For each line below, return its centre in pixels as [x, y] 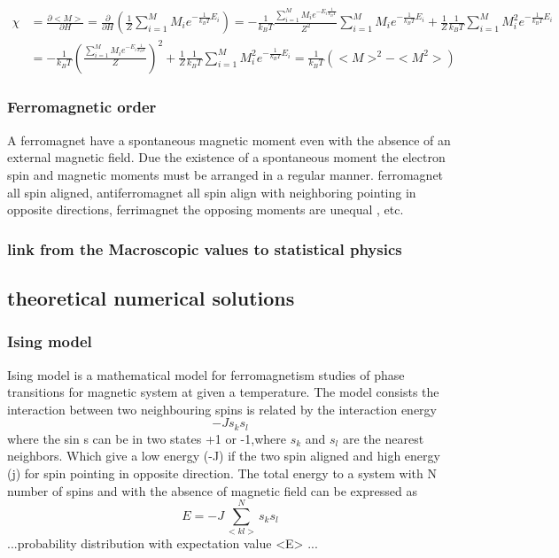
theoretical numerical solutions [151, 297]
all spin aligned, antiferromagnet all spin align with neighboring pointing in [212, 192]
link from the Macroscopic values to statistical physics [205, 248]
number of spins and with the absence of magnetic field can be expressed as [212, 490]
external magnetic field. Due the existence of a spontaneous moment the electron [226, 157]
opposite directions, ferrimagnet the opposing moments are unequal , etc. [206, 209]
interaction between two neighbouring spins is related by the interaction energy [222, 409]
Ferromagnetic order [82, 107]
